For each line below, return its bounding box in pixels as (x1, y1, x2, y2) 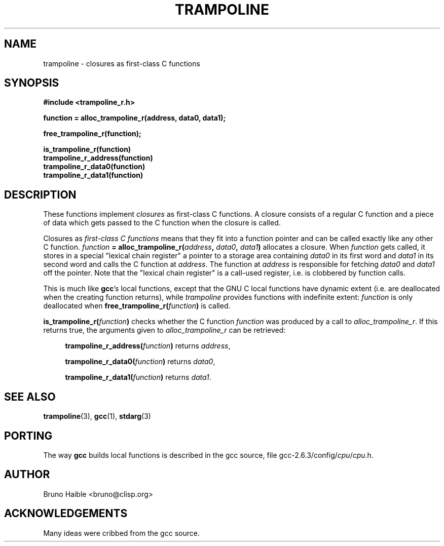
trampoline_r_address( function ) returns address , (65, 341, 231, 350)
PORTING (4, 429, 53, 442)
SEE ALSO (4, 390, 56, 403)
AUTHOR (4, 468, 50, 481)
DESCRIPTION (4, 188, 77, 201)
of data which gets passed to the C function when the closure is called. (43, 218, 281, 227)
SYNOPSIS (4, 76, 59, 90)
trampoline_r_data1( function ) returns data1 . (65, 373, 211, 382)
